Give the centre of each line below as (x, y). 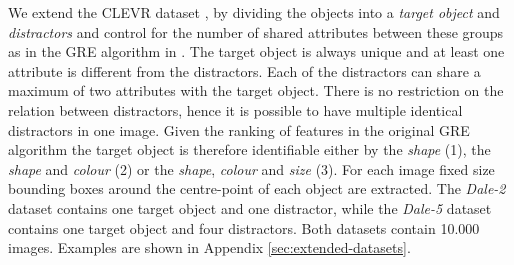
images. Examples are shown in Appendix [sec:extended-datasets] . (209, 247)
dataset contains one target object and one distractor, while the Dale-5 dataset (250, 207)
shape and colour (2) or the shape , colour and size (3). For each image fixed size (251, 168)
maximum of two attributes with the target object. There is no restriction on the (256, 90)
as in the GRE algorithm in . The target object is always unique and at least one (256, 51)
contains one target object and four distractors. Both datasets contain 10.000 (244, 227)
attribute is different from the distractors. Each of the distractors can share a (244, 70)
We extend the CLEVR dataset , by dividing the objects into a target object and (254, 12)
